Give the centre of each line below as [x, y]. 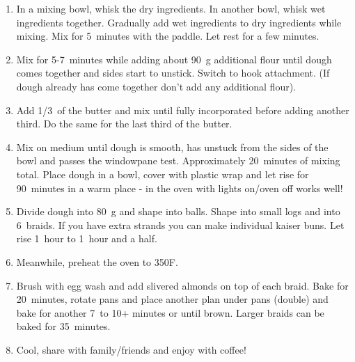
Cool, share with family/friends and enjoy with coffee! [131, 349]
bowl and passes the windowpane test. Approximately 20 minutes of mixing [178, 160]
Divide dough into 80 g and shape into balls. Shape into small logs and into [178, 211]
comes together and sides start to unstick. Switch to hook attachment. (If [173, 73]
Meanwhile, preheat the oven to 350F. [97, 261]
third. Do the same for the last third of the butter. [124, 124]
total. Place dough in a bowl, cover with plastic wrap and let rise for [163, 174]
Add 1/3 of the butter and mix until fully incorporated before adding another [183, 110]
